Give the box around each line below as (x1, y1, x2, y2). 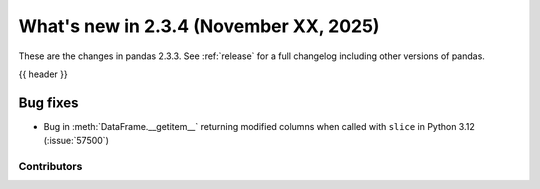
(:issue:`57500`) (43, 135, 109, 147)
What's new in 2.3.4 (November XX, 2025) (18, 15, 380, 37)
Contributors (18, 160, 83, 173)
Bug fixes (18, 94, 79, 111)
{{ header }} (18, 68, 69, 80)
